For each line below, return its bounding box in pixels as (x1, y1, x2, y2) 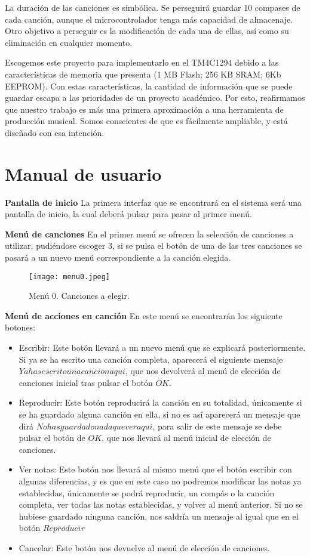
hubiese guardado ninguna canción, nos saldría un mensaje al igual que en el (19, 509, 299, 522)
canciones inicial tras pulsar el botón (19, 376, 153, 388)
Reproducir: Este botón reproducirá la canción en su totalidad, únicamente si (19, 396, 302, 409)
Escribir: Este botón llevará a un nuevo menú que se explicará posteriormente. (19, 341, 306, 354)
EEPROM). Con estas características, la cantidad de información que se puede (5, 79, 293, 92)
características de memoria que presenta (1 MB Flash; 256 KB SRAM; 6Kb (5, 67, 281, 80)
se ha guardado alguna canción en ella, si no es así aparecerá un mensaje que (19, 408, 300, 421)
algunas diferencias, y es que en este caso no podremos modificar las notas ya (19, 475, 302, 487)
